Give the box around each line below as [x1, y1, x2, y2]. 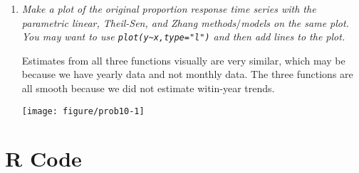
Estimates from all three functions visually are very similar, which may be [21, 52, 345, 67]
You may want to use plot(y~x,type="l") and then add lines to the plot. [21, 29, 345, 44]
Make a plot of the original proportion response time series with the [21, 1, 316, 16]
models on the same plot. [241, 15, 349, 30]
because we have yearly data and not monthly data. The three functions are [21, 67, 353, 82]
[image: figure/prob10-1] [21, 106, 145, 116]
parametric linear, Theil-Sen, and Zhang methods [21, 15, 236, 30]
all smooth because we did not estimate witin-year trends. [21, 81, 275, 96]
